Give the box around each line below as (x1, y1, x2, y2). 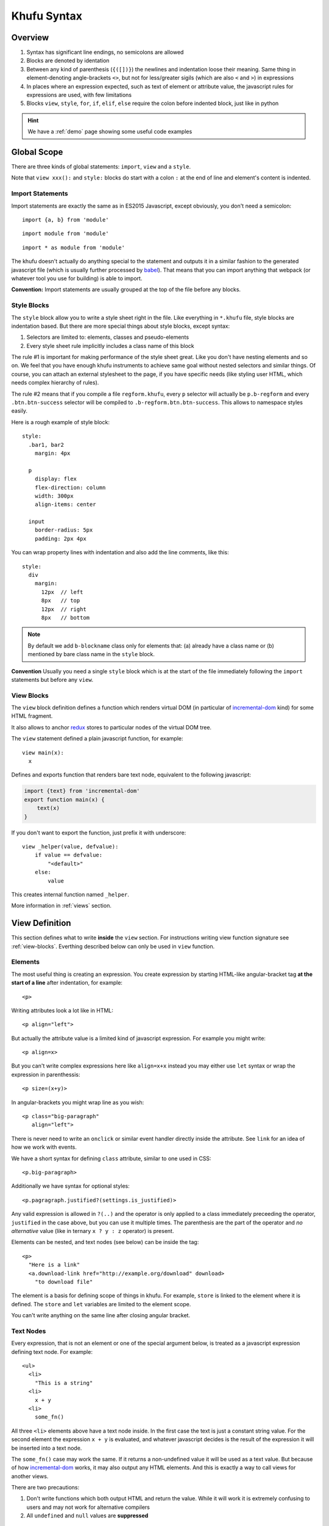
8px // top (41, 597, 80, 604)
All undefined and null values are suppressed (26, 1512, 149, 1519)
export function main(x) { (24, 796, 105, 803)
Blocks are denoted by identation (26, 57, 110, 64)
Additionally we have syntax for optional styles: (11, 1182, 130, 1190)
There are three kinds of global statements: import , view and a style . (11, 163, 191, 170)
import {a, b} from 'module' (22, 217, 109, 223)
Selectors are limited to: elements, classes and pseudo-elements (26, 333, 189, 341)
